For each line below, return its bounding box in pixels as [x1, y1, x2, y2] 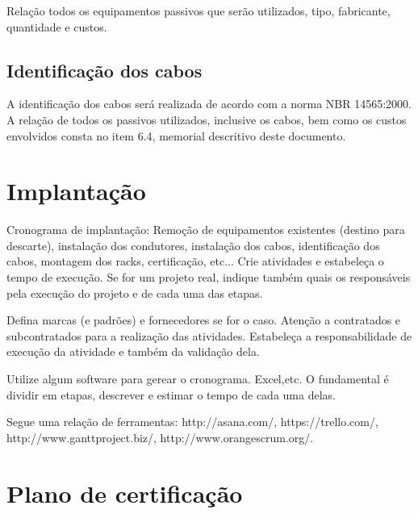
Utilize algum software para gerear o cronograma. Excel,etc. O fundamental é [6, 370, 389, 387]
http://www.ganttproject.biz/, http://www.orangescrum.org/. [6, 428, 314, 445]
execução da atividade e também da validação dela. [6, 343, 260, 360]
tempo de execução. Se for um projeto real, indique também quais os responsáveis [6, 269, 411, 286]
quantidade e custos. [6, 18, 107, 35]
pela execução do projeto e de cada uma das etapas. [6, 284, 263, 301]
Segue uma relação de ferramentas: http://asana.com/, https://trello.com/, [6, 413, 378, 430]
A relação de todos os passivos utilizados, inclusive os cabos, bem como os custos [6, 111, 407, 127]
